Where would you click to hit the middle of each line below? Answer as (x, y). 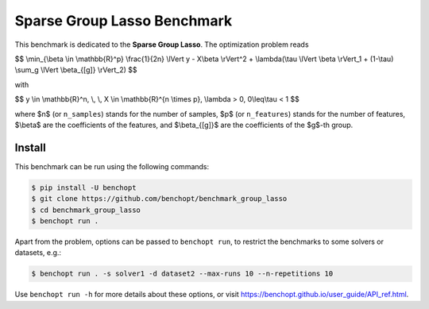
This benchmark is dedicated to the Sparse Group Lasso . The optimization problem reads (162, 44)
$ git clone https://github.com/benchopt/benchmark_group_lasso (159, 199)
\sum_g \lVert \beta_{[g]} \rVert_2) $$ (76, 70)
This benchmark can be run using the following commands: (112, 166)
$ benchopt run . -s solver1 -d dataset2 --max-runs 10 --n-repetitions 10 (182, 274)
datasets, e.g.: (38, 253)
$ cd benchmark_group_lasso (86, 210)
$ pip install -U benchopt (84, 187)
